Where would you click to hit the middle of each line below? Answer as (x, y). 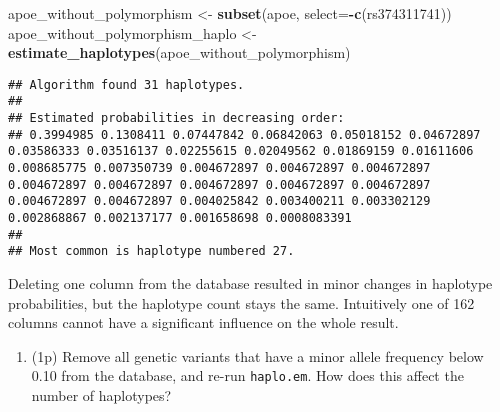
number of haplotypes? (101, 395)
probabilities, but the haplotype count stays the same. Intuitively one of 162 (241, 302)
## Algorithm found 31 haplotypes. (126, 84)
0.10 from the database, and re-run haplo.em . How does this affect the (247, 375)
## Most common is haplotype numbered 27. (151, 251)
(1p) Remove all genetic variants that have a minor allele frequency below (257, 355)
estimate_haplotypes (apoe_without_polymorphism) (179, 52)
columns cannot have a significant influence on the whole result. (203, 322)
